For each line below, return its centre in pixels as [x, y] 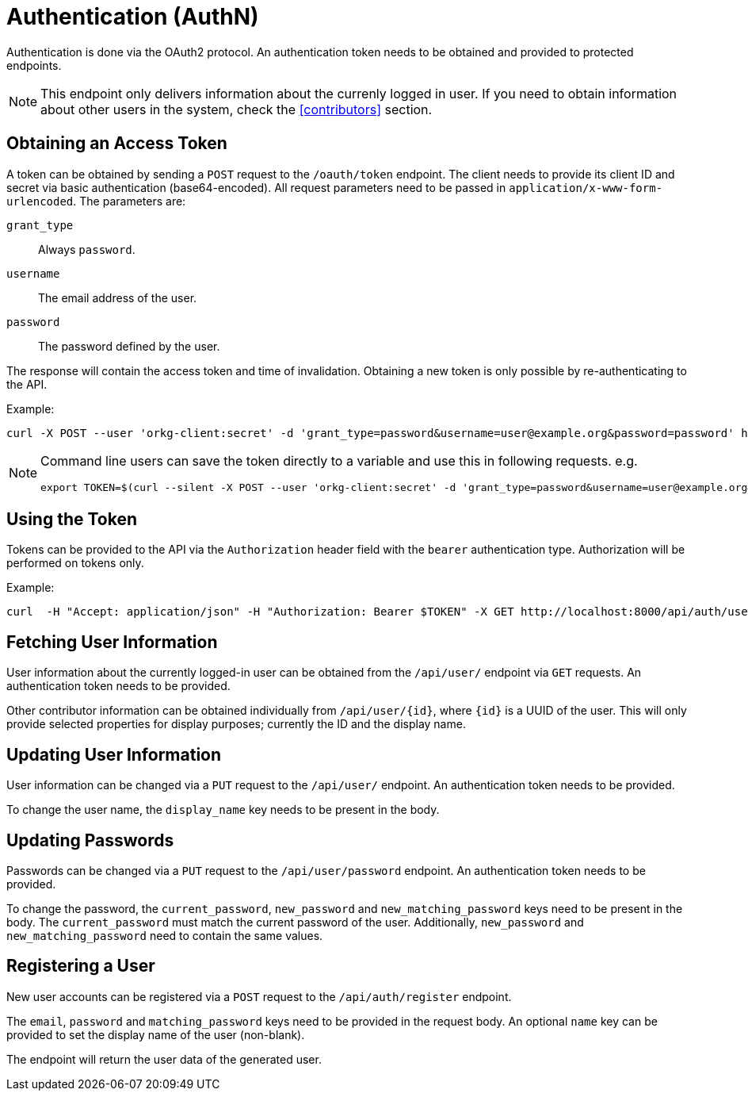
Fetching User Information [112, 642]
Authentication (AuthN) [133, 17]
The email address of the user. [118, 297]
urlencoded [40, 201]
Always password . [87, 249]
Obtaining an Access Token [117, 144]
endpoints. [34, 65]
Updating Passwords [90, 840]
